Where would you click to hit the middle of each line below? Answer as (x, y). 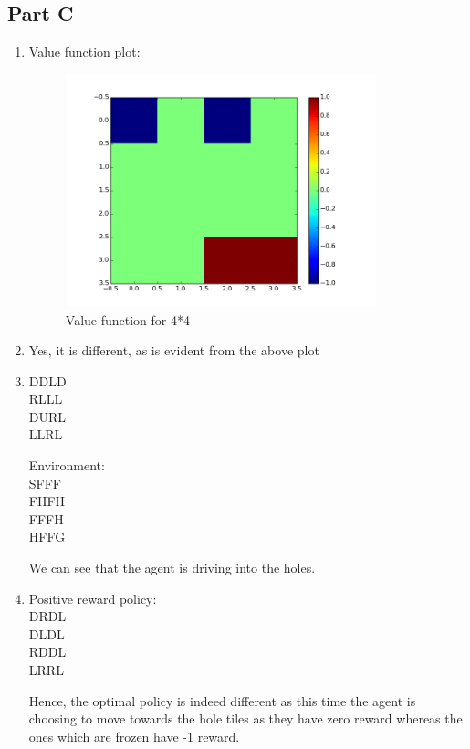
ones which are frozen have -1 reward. (134, 736)
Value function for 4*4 (127, 319)
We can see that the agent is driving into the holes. (172, 568)
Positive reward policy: (93, 598)
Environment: (67, 465)
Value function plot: (84, 52)
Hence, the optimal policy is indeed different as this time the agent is (222, 700)
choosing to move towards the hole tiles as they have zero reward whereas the (245, 718)
